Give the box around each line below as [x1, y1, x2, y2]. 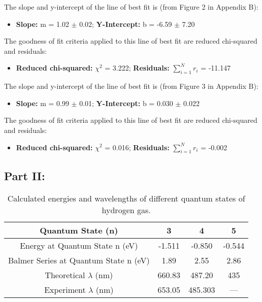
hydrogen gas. [102, 204, 151, 216]
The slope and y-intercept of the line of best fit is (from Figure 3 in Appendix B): [4, 81, 258, 91]
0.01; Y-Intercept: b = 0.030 [79, 97, 173, 108]
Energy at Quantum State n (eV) [20, 239, 138, 251]
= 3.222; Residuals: [105, 62, 170, 73]
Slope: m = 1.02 [16, 18, 69, 29]
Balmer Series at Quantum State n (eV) [8, 254, 150, 266]
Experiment [44, 283, 86, 295]
